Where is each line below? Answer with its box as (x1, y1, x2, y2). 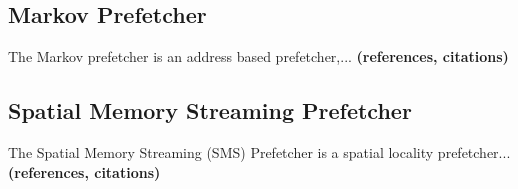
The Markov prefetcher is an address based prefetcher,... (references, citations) (8, 46, 509, 67)
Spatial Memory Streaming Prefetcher (8, 95, 412, 126)
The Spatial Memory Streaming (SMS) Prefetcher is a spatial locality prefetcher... (8, 142, 511, 162)
